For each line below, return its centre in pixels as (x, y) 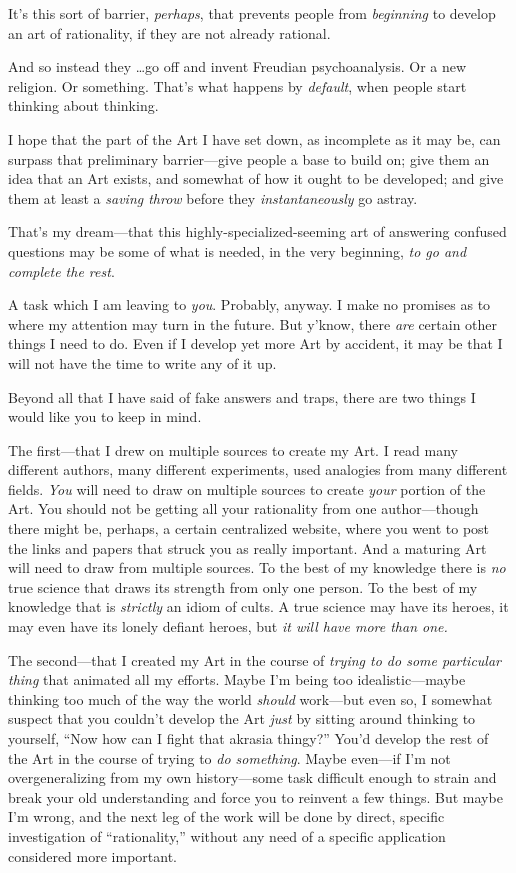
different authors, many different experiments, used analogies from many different (258, 469)
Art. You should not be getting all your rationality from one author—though (243, 508)
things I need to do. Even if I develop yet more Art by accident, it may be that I (255, 343)
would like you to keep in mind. (105, 416)
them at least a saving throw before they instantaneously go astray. (213, 197)
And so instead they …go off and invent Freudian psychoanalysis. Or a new (237, 66)
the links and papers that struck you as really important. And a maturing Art (247, 547)
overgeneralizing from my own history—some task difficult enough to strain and (252, 777)
